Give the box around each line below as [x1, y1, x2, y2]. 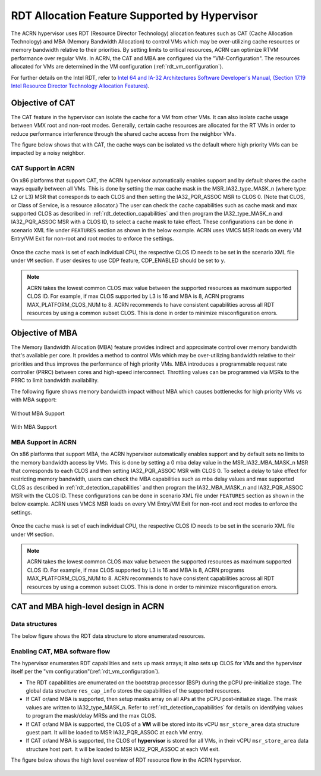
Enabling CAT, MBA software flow [11, 647, 111, 655]
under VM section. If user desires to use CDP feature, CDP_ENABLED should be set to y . [11, 257, 226, 264]
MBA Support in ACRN [11, 438, 77, 446]
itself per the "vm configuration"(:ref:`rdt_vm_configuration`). [11, 668, 160, 675]
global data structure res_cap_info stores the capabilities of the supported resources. [26, 687, 241, 694]
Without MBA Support [11, 410, 65, 417]
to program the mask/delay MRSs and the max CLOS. [26, 712, 157, 719]
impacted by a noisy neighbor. [11, 149, 86, 157]
